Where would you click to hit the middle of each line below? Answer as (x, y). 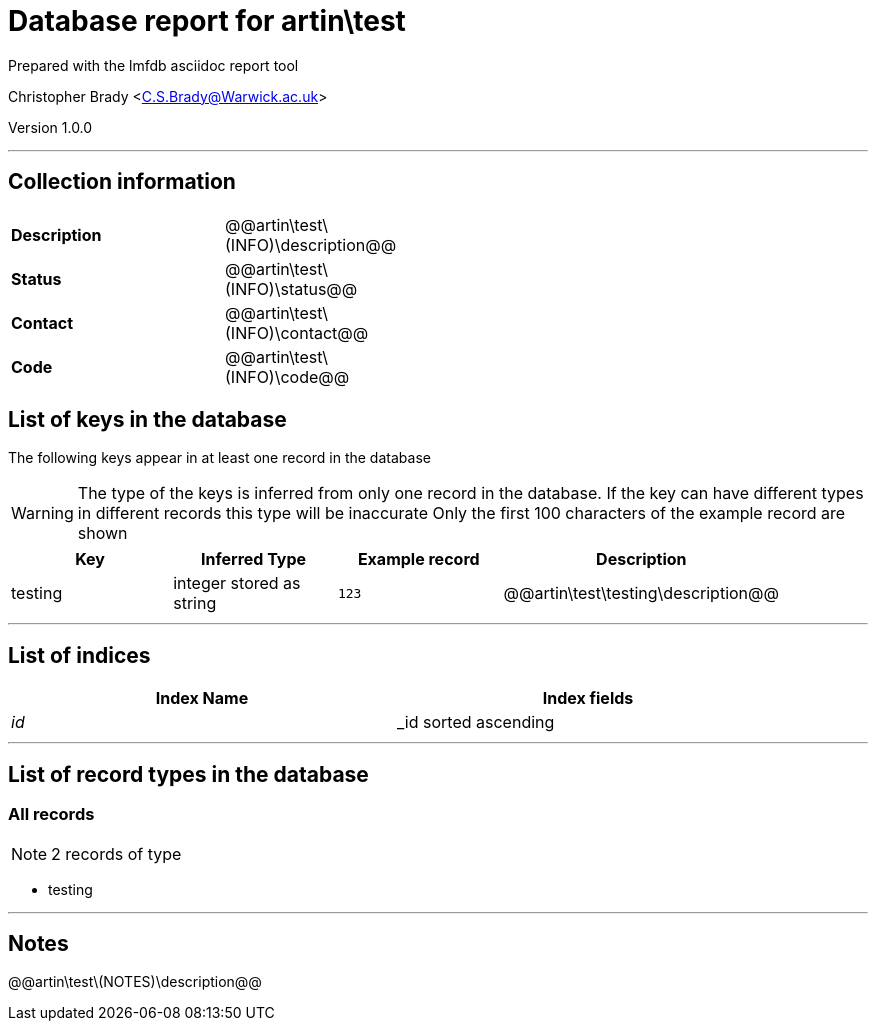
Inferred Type (254, 559)
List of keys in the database (147, 420)
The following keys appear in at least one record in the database (219, 458)
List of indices (79, 655)
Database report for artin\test (207, 21)
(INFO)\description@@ (311, 244)
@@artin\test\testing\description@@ (641, 593)
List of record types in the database (188, 774)
